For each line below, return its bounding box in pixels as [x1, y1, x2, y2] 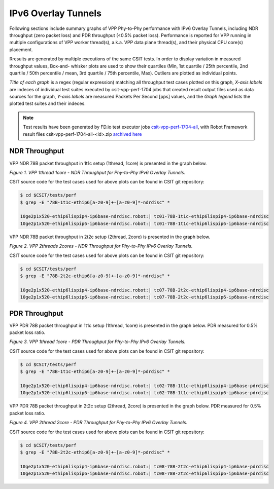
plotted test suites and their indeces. [9, 100, 86, 106]
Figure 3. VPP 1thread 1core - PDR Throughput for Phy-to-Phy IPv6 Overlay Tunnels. [9, 338, 186, 345]
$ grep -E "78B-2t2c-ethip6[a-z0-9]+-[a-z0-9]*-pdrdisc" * [20, 449, 170, 455]
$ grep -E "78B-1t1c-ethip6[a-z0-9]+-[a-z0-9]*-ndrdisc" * [20, 199, 170, 205]
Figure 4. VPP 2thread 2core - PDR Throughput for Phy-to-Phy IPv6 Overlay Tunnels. [9, 420, 188, 426]
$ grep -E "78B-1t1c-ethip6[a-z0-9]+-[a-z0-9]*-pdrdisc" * [20, 369, 170, 374]
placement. [9, 46, 33, 53]
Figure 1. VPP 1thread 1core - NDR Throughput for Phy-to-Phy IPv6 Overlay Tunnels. [9, 169, 185, 175]
